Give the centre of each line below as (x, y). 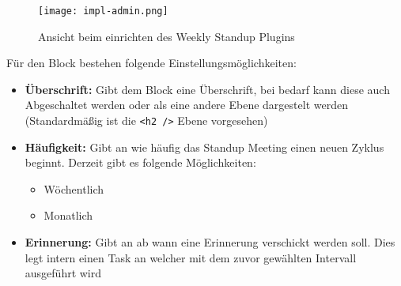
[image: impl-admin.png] (103, 11)
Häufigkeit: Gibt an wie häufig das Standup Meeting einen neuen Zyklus (204, 147)
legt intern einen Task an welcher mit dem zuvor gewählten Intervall (191, 257)
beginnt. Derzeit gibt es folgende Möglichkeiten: (140, 162)
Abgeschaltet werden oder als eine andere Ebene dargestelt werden (186, 105)
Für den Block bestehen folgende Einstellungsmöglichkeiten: (151, 63)
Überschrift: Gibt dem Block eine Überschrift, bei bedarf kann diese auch (207, 89)
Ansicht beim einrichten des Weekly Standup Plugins (166, 36)
